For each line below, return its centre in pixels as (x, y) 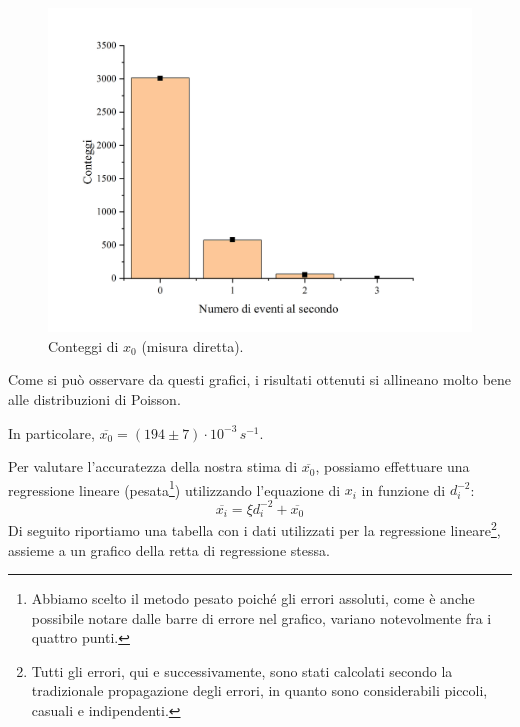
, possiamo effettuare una (392, 466)
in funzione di (403, 489)
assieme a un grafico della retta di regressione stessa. (169, 549)
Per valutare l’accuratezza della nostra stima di (153, 466)
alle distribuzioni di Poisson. (94, 398)
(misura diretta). (192, 345)
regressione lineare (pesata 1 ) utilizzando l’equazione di (174, 488)
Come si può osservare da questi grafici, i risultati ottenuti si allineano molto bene (260, 379)
